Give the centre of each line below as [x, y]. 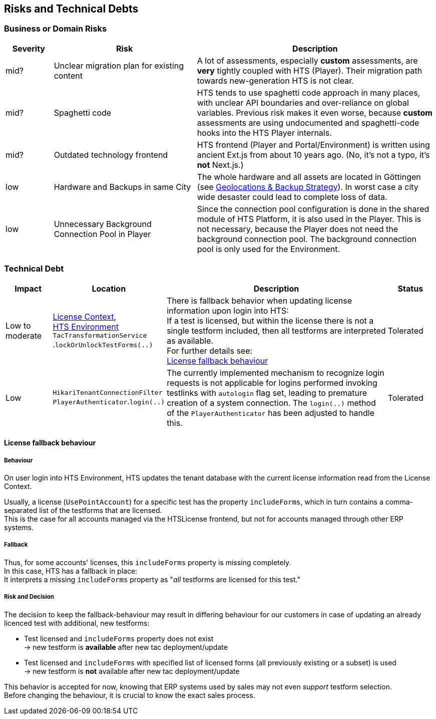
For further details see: [210, 350]
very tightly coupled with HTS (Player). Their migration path [310, 70]
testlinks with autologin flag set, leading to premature [267, 393]
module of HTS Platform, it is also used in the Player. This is [309, 219]
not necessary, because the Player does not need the [298, 229]
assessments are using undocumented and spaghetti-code [308, 123]
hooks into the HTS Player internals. [264, 133]
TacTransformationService [100, 336]
